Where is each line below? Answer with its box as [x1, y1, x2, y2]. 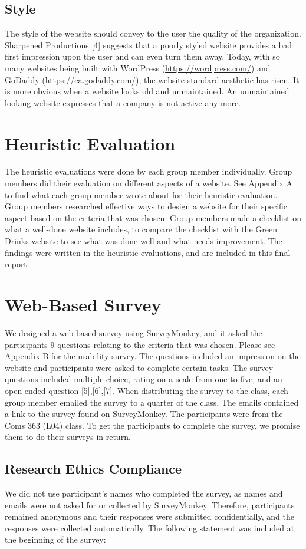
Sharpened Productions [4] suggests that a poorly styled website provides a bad [5, 38, 292, 51]
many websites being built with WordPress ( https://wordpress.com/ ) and [5, 61, 271, 74]
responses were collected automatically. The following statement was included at [5, 521, 295, 534]
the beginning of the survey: [5, 533, 106, 545]
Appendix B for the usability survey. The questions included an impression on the [5, 350, 301, 362]
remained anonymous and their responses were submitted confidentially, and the [5, 510, 294, 522]
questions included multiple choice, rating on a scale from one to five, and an [5, 373, 282, 385]
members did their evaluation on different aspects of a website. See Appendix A [5, 177, 293, 189]
